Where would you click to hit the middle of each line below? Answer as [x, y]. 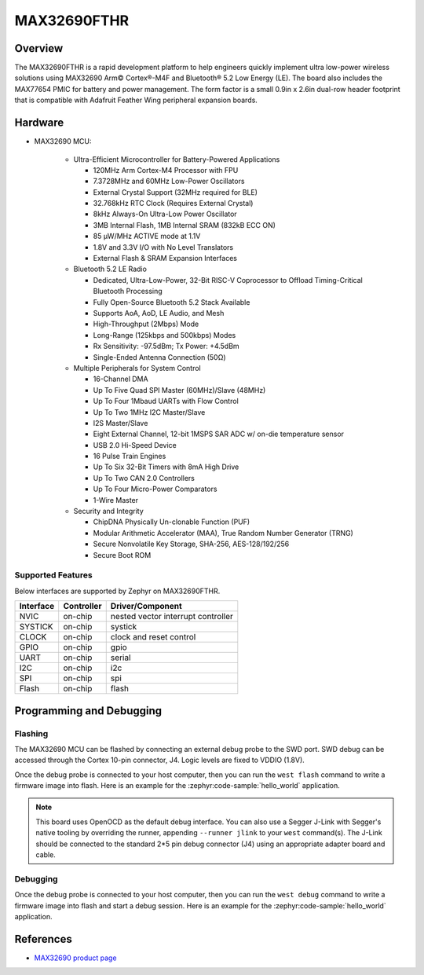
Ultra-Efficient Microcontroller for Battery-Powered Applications [177, 159]
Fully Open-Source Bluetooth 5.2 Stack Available [172, 302]
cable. [46, 855]
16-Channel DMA [121, 379]
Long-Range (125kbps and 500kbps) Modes [164, 335]
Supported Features [54, 575]
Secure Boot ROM [122, 555]
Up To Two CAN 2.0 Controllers [144, 478]
